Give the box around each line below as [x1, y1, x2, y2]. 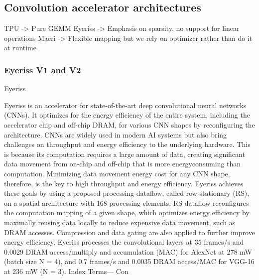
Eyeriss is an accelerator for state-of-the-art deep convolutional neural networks [4, 100, 247, 110]
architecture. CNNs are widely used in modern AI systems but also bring [4, 129, 227, 140]
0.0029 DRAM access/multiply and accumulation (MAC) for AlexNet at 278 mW [4, 246, 252, 257]
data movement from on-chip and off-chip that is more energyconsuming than [4, 158, 241, 169]
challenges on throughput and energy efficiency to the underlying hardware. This [4, 139, 251, 149]
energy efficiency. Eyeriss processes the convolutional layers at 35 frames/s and [4, 237, 244, 247]
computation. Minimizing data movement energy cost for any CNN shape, [4, 168, 230, 178]
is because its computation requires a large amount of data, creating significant [4, 148, 245, 159]
